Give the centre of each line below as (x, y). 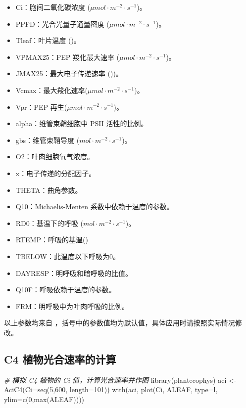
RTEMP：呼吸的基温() (52, 240)
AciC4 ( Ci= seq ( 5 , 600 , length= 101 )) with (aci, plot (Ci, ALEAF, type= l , (111, 389)
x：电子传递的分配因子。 (56, 173)
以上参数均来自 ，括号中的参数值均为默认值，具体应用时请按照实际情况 (120, 323)
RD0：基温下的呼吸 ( (49, 223)
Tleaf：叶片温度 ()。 (48, 40)
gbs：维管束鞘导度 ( (48, 140)
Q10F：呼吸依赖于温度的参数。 (66, 290)
